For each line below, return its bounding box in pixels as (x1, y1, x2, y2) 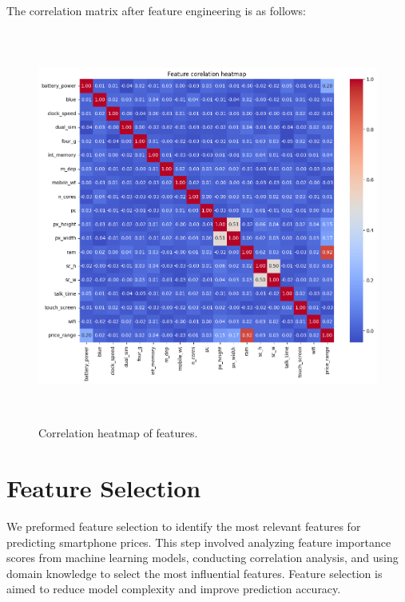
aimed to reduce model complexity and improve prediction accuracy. (6, 580, 341, 597)
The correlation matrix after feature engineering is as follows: (6, 2, 306, 18)
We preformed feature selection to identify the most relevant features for (6, 517, 361, 534)
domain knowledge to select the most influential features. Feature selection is (6, 564, 383, 581)
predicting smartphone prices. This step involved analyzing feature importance (6, 533, 391, 550)
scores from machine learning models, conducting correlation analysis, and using (6, 549, 399, 566)
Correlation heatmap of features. (38, 425, 198, 441)
